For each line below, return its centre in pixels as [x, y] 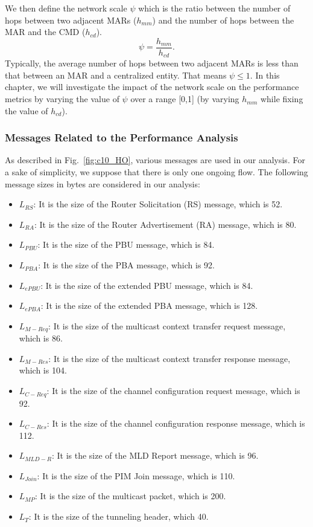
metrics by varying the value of [62, 99]
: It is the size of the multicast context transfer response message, [169, 358]
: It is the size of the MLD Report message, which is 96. [155, 455]
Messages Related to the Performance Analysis [122, 137]
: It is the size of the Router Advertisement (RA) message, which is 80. [165, 224]
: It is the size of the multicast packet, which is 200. [130, 496]
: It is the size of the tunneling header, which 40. [119, 516]
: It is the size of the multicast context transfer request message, [167, 325]
